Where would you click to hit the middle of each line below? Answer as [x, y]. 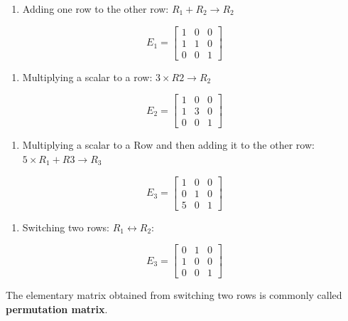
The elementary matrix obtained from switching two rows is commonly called [174, 295]
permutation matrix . [57, 309]
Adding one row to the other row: [96, 9]
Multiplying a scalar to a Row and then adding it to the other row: [168, 145]
